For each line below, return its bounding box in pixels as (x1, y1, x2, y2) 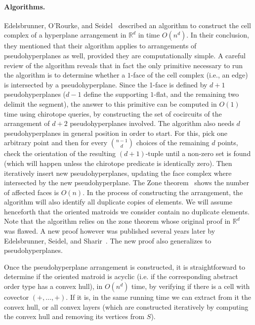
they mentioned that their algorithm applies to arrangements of (4, 41, 197, 51)
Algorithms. (4, 1, 45, 11)
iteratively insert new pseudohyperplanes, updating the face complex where (4, 167, 232, 178)
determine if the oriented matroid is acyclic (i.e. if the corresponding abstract (4, 271, 238, 282)
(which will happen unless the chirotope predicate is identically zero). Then (4, 158, 232, 168)
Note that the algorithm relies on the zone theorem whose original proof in (4, 216, 231, 226)
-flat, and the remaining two (154, 89, 239, 99)
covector (4, 292, 29, 302)
